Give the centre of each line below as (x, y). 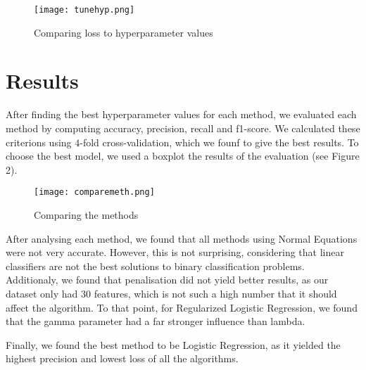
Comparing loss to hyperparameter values (124, 32)
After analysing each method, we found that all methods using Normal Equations (182, 238)
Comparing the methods (86, 215)
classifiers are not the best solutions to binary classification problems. (155, 266)
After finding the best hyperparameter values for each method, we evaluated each (181, 114)
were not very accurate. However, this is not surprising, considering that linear (175, 252)
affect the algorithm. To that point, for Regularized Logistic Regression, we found (182, 307)
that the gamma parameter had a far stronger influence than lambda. (156, 321)
